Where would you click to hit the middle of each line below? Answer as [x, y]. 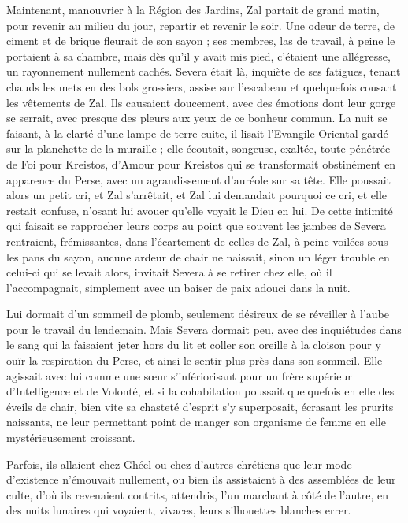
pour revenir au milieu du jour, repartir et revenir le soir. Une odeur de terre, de [200, 25]
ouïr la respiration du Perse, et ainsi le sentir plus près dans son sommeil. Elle [195, 360]
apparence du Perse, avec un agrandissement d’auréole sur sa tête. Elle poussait [198, 179]
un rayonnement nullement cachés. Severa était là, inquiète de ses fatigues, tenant [204, 71]
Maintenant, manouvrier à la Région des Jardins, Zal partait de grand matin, [193, 9]
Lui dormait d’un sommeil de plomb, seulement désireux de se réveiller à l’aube [198, 314]
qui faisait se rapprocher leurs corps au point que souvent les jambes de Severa [196, 226]
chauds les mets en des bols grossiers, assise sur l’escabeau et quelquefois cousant [202, 86]
